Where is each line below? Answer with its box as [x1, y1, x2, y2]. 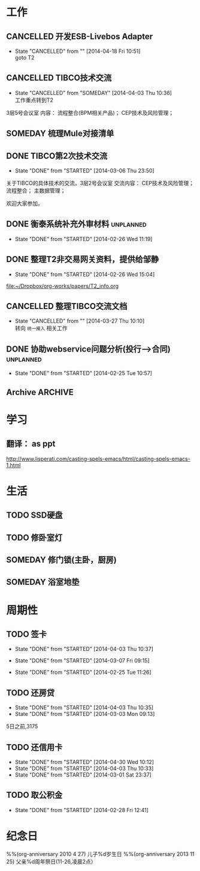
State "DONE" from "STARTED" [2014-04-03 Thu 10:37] [14, 646, 154, 653]
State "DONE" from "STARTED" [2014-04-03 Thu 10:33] [14, 765, 154, 772]
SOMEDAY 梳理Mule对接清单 [6, 129, 114, 139]
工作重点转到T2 [14, 96, 54, 103]
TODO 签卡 [6, 629, 47, 639]
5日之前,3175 [6, 723, 38, 730]
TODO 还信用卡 [6, 742, 63, 752]
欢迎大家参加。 [6, 200, 43, 207]
